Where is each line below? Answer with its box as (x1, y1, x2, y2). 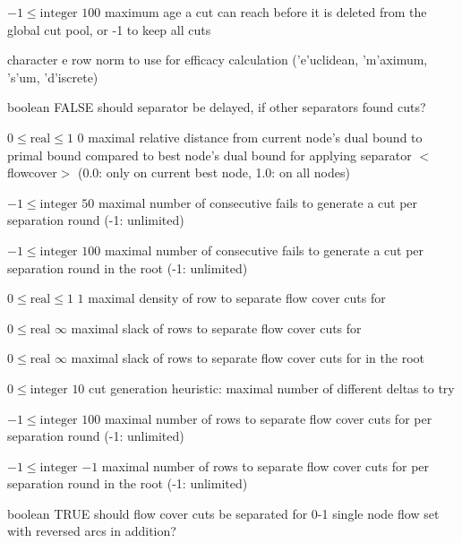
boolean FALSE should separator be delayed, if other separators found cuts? (7, 98, 426, 116)
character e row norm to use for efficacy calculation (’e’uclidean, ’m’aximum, (7, 50, 428, 69)
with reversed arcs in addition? (7, 521, 176, 540)
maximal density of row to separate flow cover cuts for (88, 289, 386, 307)
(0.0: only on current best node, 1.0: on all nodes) (77, 163, 350, 182)
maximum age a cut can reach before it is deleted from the (104, 3, 427, 21)
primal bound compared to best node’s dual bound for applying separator (7, 145, 412, 164)
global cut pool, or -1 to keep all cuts (7, 20, 211, 39)
